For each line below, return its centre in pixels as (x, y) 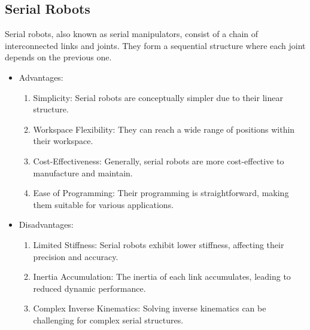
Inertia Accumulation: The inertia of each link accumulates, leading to (162, 276)
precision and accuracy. (76, 256)
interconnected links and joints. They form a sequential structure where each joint (155, 45)
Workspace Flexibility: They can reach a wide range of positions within (164, 129)
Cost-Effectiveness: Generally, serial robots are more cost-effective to (159, 161)
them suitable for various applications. (104, 204)
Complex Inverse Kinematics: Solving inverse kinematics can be (150, 308)
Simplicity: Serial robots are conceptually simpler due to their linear (158, 97)
